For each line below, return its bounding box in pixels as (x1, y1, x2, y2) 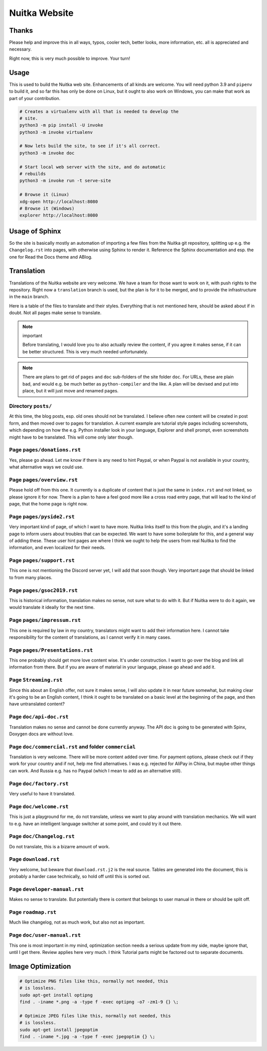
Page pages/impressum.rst (9, 617, 81, 624)
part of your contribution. (9, 95, 61, 101)
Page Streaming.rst (9, 676, 63, 683)
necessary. (9, 46, 32, 52)
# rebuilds (19, 171, 46, 177)
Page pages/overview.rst (9, 476, 78, 483)
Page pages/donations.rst (9, 446, 81, 453)
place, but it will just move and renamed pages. (22, 388, 119, 394)
